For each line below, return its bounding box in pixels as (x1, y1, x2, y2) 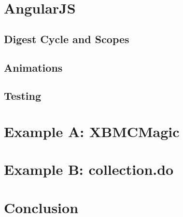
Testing (4, 88, 41, 103)
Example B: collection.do (4, 159, 174, 179)
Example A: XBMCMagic (4, 121, 180, 141)
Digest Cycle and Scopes (4, 31, 129, 46)
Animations (4, 60, 63, 75)
